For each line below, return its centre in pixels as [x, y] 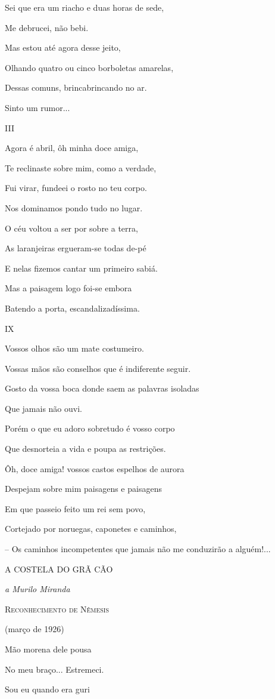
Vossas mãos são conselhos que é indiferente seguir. [98, 368]
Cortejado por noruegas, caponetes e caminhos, [91, 529]
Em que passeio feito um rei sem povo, [75, 508]
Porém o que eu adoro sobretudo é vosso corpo [90, 428]
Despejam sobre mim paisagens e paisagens [83, 489]
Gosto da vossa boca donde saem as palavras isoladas [102, 388]
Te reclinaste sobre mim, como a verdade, [81, 167]
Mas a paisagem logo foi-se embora [68, 288]
